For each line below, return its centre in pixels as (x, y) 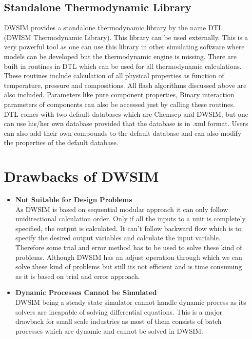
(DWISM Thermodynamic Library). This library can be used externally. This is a (126, 37)
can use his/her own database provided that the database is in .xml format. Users (126, 123)
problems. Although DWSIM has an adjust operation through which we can (129, 257)
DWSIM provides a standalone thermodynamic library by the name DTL (113, 28)
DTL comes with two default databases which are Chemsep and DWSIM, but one (126, 114)
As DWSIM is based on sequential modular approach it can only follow (122, 209)
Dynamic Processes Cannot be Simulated (86, 292)
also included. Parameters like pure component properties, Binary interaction (119, 95)
